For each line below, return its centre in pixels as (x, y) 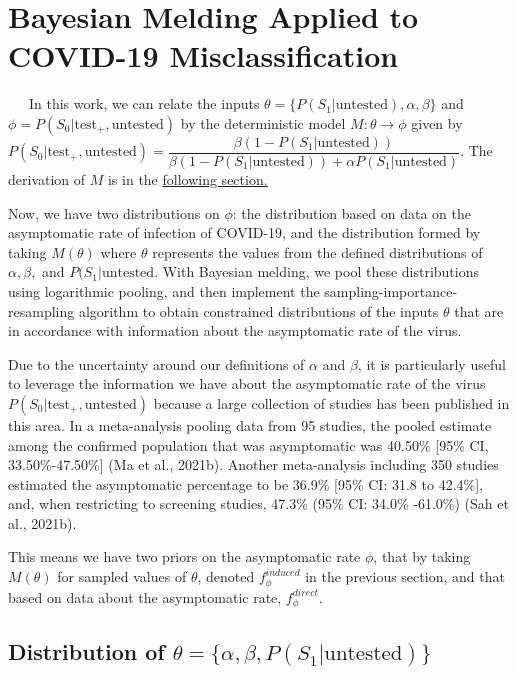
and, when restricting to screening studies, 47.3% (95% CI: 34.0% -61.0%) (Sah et (258, 503)
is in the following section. (187, 178)
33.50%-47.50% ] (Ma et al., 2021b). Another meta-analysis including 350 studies (253, 464)
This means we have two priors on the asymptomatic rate (184, 556)
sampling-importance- (391, 290)
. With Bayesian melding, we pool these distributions (317, 271)
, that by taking (422, 556)
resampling (41, 310)
